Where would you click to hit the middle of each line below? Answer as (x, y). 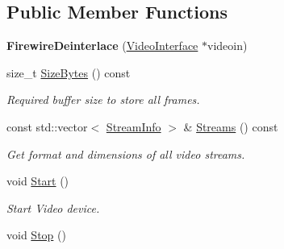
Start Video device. (53, 207)
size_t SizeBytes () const (69, 72)
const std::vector (47, 126)
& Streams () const (231, 126)
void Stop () (36, 235)
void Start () (38, 181)
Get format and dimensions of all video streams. (126, 154)
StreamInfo (134, 126)
